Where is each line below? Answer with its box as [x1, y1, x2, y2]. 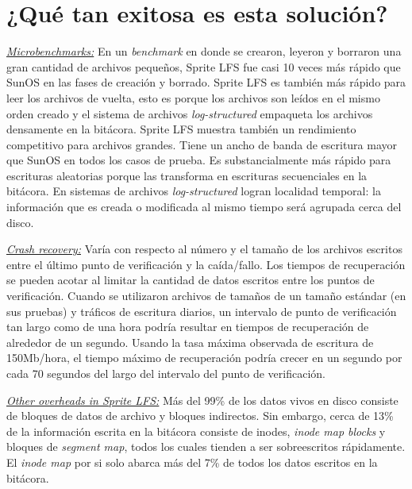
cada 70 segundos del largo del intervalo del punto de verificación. [6, 365, 325, 381]
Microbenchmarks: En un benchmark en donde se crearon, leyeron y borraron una [6, 43, 402, 60]
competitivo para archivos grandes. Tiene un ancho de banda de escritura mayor [6, 136, 398, 152]
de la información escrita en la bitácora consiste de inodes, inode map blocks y [6, 422, 386, 439]
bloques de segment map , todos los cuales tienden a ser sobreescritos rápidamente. [6, 438, 406, 455]
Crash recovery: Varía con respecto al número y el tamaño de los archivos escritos [6, 241, 402, 257]
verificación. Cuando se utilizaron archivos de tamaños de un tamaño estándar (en [6, 287, 406, 304]
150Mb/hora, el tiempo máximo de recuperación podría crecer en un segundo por [6, 349, 402, 366]
